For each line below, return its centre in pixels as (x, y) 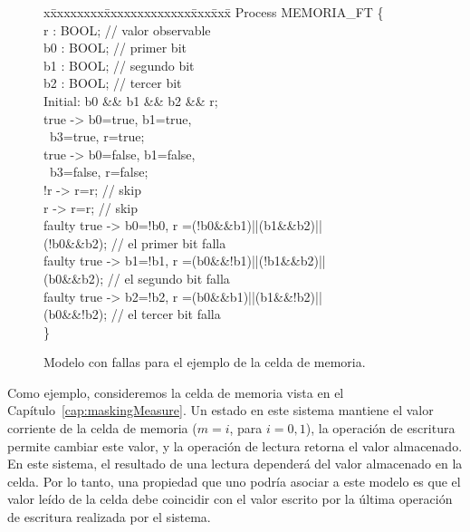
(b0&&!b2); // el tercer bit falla (132, 314)
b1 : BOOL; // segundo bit (119, 65)
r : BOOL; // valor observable (127, 29)
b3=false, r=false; (99, 172)
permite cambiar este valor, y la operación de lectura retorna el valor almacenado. (235, 445)
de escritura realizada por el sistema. (109, 517)
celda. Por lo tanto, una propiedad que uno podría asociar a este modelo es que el (234, 481)
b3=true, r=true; (97, 136)
